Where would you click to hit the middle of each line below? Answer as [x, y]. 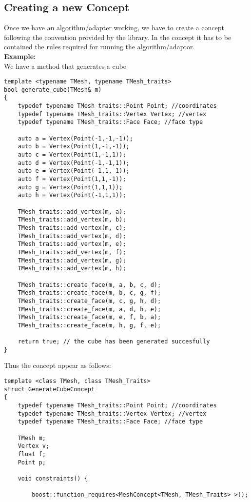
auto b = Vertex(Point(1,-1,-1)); [74, 147]
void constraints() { [53, 478]
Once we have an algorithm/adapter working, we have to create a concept [114, 28]
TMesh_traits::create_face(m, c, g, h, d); [89, 301]
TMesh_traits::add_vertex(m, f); [72, 252]
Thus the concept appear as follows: [58, 365]
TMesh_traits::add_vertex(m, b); [72, 220]
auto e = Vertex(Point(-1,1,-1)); [74, 171]
